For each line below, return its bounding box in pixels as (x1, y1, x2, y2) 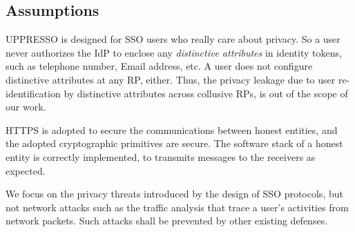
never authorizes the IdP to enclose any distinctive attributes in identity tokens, (6, 45, 342, 59)
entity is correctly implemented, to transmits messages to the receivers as (6, 149, 316, 164)
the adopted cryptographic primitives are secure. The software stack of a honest (6, 136, 343, 151)
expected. (6, 163, 46, 177)
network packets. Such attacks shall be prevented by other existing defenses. (6, 213, 328, 228)
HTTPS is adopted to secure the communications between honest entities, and (6, 122, 338, 137)
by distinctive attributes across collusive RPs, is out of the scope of (64, 86, 348, 100)
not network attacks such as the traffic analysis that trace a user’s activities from (6, 200, 349, 214)
